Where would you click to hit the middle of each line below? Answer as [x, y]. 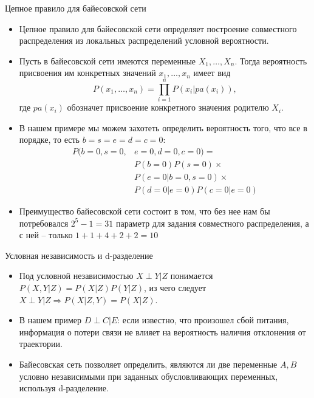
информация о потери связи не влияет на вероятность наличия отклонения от [162, 331]
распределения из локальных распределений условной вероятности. [144, 40]
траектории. [41, 344]
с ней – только [46, 235]
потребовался [44, 223]
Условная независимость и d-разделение [79, 255]
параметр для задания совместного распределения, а [212, 223]
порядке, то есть [49, 139]
